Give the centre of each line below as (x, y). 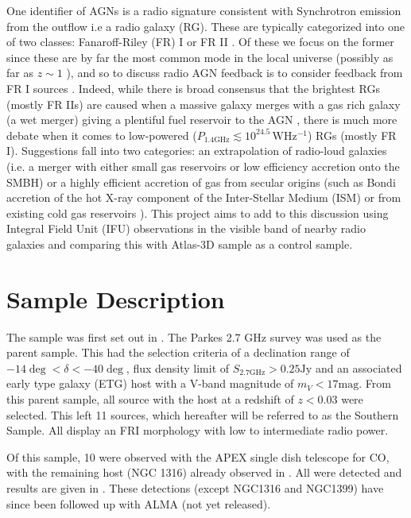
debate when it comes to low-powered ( (102, 135)
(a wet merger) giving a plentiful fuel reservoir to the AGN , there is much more (202, 120)
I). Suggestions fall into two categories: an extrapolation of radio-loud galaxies (197, 151)
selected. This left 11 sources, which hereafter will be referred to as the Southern (203, 414)
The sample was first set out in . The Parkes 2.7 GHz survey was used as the (194, 336)
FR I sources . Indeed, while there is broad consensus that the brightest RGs (194, 88)
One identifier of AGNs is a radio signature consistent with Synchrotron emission (204, 10)
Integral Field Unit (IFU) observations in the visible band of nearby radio (186, 228)
